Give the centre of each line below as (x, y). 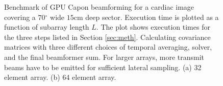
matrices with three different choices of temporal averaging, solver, (108, 47)
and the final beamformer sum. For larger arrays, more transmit (104, 57)
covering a (20, 17)
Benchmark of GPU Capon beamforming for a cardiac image (99, 7)
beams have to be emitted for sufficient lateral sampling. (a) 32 (103, 67)
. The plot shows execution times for (153, 27)
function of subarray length (47, 27)
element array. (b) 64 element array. (60, 77)
